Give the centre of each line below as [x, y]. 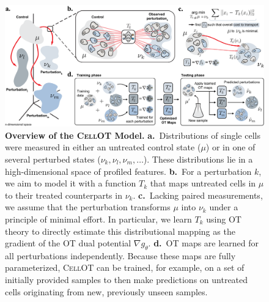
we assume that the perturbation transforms [88, 207]
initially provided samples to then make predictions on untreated [127, 280]
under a [224, 207]
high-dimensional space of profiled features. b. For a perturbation [128, 171]
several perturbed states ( [53, 159]
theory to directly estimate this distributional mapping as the [120, 231]
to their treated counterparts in [64, 195]
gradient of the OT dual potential [68, 243]
